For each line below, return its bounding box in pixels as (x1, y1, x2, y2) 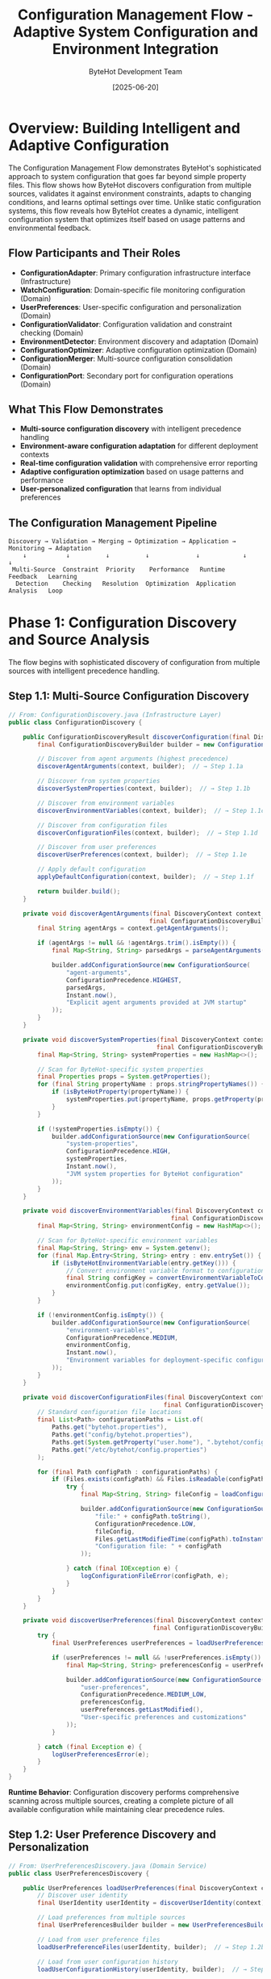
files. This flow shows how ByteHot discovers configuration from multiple (8, 180, 252, 190)
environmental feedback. (8, 223, 91, 232)
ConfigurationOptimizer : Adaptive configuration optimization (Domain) (19, 345, 257, 354)
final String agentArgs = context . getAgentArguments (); (37, 924, 229, 933)
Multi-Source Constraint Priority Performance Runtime (11, 566, 226, 574)
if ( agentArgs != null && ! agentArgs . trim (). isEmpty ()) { (37, 939, 236, 948)
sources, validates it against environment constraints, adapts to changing (8, 188, 252, 199)
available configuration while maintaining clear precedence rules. (8, 1805, 225, 1814)
